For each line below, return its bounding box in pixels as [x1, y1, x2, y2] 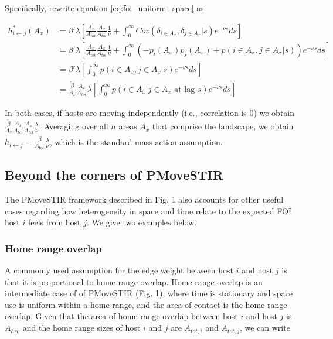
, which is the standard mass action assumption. [49, 135, 223, 148]
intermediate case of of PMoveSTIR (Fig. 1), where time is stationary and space [5, 287, 293, 299]
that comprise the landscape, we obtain [152, 120, 294, 132]
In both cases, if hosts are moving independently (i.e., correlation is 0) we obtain [5, 106, 295, 118]
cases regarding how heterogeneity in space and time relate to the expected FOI [5, 204, 291, 217]
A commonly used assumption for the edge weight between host [5, 264, 233, 276]
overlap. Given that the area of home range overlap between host [5, 310, 238, 322]
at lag [174, 85, 195, 94]
